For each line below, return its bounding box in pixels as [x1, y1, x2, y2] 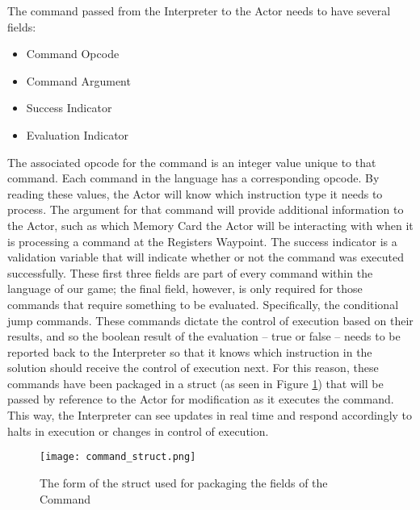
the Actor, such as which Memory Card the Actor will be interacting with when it [7, 216, 414, 233]
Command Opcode [26, 45, 120, 62]
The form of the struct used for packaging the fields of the [40, 474, 328, 491]
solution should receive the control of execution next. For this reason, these [7, 359, 379, 376]
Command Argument [26, 72, 131, 89]
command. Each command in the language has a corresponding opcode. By [7, 169, 380, 186]
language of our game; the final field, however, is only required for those [7, 280, 363, 297]
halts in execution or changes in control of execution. [7, 422, 269, 439]
